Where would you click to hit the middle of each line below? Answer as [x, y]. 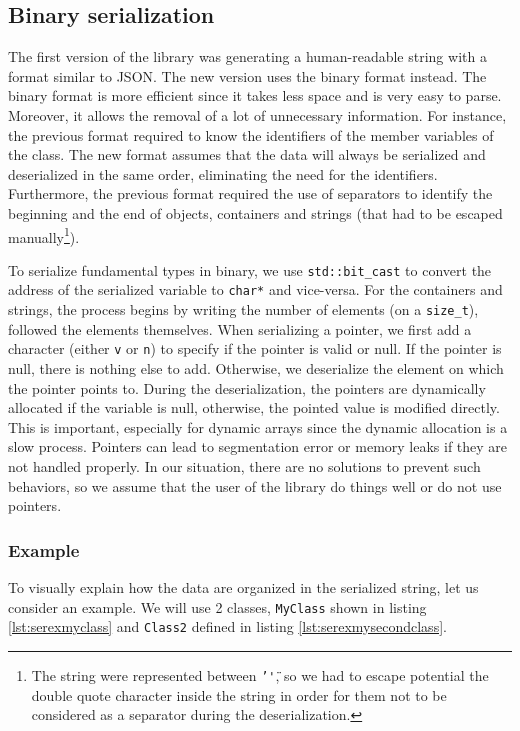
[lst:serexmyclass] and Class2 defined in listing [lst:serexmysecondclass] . [227, 626]
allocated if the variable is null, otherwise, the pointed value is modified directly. [254, 407]
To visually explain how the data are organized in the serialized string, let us [243, 586]
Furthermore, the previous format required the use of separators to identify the [250, 193]
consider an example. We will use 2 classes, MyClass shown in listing [217, 606]
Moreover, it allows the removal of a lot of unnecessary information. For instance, [257, 114]
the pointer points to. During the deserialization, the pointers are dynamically [247, 387]
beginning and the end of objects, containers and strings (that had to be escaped [255, 212]
